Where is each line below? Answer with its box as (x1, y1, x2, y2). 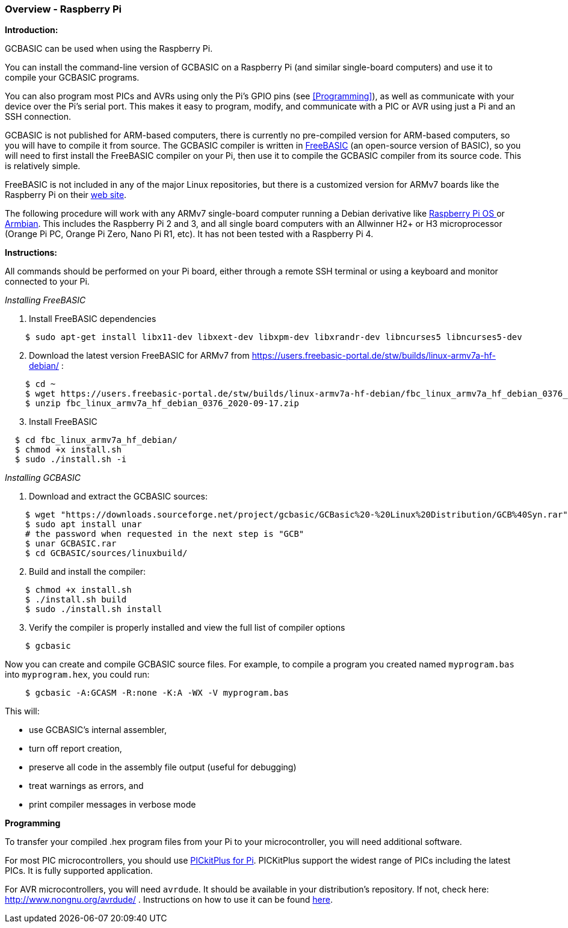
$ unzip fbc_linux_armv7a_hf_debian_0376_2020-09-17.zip (25, 398, 299, 409)
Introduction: (5, 25, 58, 36)
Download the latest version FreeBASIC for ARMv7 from (29, 350, 250, 361)
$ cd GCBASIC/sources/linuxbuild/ (25, 548, 188, 558)
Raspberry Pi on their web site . (5, 190, 127, 200)
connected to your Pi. (5, 276, 90, 287)
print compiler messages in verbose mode (29, 799, 196, 810)
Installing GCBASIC (5, 472, 81, 483)
